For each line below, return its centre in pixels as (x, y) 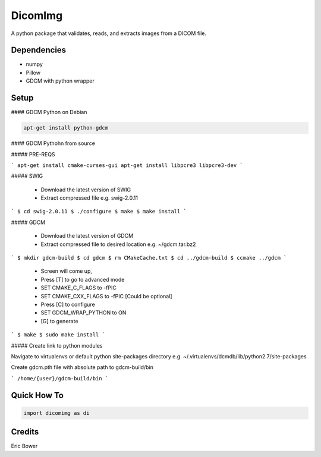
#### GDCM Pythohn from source (53, 143)
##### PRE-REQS (33, 154)
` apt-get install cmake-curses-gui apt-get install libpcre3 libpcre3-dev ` (127, 165)
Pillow (33, 73)
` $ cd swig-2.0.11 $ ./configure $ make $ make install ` (99, 212)
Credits (25, 432)
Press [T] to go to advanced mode (83, 279)
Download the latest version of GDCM (87, 236)
